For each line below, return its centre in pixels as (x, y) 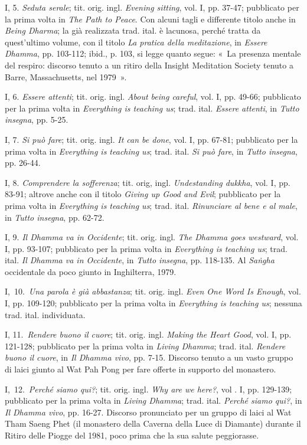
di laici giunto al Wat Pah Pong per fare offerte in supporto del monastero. (141, 369)
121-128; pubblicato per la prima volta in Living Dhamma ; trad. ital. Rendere (145, 346)
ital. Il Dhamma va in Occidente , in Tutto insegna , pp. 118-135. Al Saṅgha (140, 260)
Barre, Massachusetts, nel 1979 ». (66, 76)
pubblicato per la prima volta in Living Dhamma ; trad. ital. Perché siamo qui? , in (153, 400)
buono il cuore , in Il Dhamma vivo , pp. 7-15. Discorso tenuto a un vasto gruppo (149, 357)
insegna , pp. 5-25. (37, 120)
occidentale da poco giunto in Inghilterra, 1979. (91, 271)
